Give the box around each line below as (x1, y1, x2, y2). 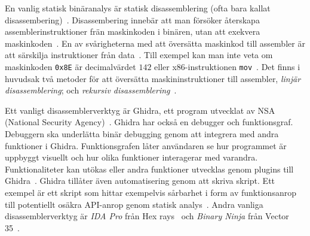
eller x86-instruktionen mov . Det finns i (154, 60, 300, 72)
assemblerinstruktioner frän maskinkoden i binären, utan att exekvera (5, 25, 260, 38)
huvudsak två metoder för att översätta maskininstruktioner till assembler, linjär (5, 72, 301, 84)
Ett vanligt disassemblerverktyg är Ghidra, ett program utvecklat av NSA (5, 104, 275, 116)
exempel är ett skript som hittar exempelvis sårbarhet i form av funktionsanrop (5, 186, 296, 198)
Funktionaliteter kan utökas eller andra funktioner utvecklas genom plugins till (5, 162, 294, 175)
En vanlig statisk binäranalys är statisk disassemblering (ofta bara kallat (5, 2, 271, 14)
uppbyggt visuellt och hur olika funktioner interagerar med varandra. (5, 151, 258, 164)
